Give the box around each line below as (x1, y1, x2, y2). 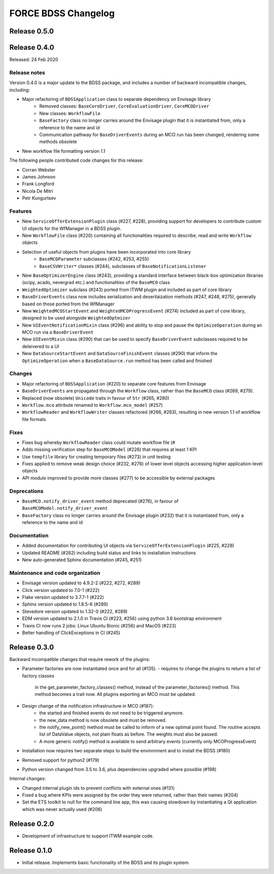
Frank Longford (22, 181, 54, 187)
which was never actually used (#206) (22, 806, 102, 812)
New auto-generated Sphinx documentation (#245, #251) (22, 557, 142, 563)
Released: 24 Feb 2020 (9, 56, 58, 63)
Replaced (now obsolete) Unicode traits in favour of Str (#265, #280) (22, 395, 169, 401)
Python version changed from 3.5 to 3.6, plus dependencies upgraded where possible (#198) (22, 766, 217, 772)
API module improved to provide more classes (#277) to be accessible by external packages (22, 475, 215, 481)
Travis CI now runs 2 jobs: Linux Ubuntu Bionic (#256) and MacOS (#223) (22, 622, 177, 628)
